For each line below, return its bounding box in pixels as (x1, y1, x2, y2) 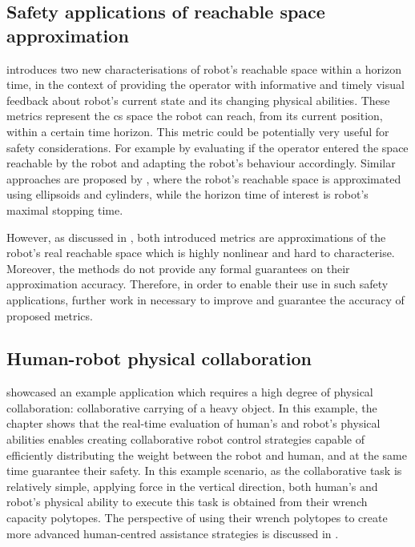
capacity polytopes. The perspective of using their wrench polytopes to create (6, 509, 388, 526)
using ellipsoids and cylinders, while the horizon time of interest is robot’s (6, 186, 369, 203)
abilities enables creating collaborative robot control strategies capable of (6, 431, 365, 448)
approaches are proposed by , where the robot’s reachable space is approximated (6, 170, 401, 187)
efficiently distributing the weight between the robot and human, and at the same (6, 446, 407, 463)
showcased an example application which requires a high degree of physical (6, 384, 373, 400)
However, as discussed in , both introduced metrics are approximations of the (6, 228, 386, 245)
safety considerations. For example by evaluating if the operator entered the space (6, 139, 409, 155)
